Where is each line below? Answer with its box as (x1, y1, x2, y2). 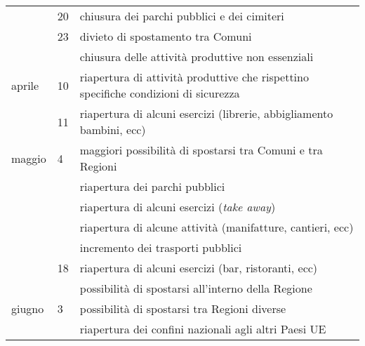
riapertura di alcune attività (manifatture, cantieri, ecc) (79, 219, 354, 235)
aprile (11, 76, 39, 93)
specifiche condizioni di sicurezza (79, 85, 240, 101)
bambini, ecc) (79, 121, 146, 138)
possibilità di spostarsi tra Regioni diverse (79, 300, 286, 317)
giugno (11, 300, 44, 317)
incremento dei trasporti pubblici (79, 239, 242, 255)
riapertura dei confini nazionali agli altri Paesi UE (79, 321, 326, 337)
